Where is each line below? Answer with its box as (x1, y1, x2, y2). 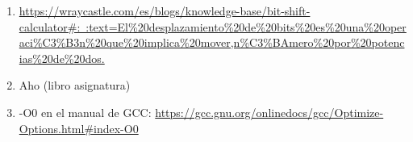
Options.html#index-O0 (19, 119, 139, 136)
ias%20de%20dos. (19, 49, 105, 66)
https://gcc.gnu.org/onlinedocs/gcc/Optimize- (155, 103, 384, 120)
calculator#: (19, 18, 81, 35)
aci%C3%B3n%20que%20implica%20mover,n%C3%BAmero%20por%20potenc (19, 34, 405, 51)
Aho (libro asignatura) (19, 77, 131, 94)
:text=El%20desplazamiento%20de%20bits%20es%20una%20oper (86, 18, 407, 35)
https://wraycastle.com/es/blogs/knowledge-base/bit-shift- (19, 2, 311, 19)
